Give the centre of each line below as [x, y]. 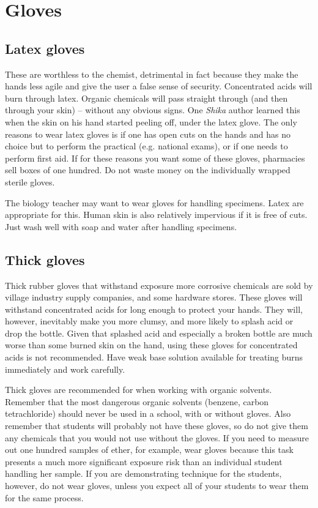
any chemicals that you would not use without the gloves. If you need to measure [157, 437]
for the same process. [44, 497]
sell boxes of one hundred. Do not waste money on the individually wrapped [148, 170]
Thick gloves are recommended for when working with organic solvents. [139, 390]
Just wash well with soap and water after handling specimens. [121, 226]
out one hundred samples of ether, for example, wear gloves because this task [149, 450]
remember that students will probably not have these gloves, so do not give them [157, 426]
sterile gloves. [30, 181]
